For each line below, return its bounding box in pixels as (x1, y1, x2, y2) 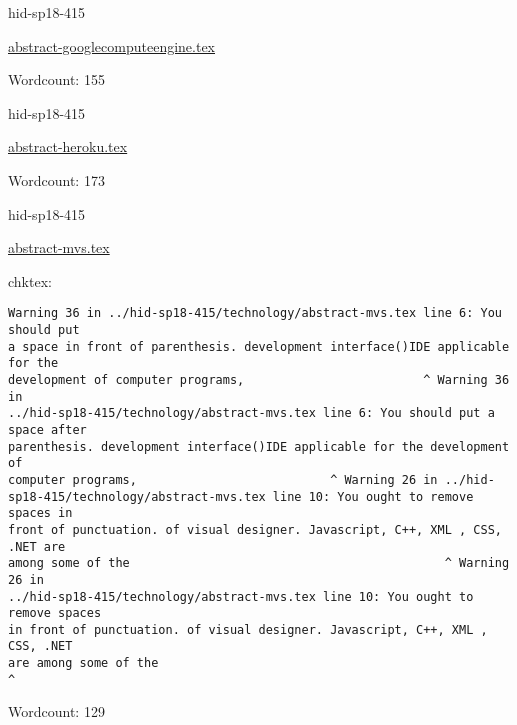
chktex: (8, 270, 52, 291)
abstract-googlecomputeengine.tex (8, 35, 216, 56)
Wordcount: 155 (8, 69, 105, 90)
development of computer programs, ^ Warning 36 (8, 372, 510, 387)
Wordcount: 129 (8, 701, 105, 722)
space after (8, 422, 87, 437)
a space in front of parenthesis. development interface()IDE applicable (8, 339, 510, 354)
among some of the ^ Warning (8, 556, 510, 571)
